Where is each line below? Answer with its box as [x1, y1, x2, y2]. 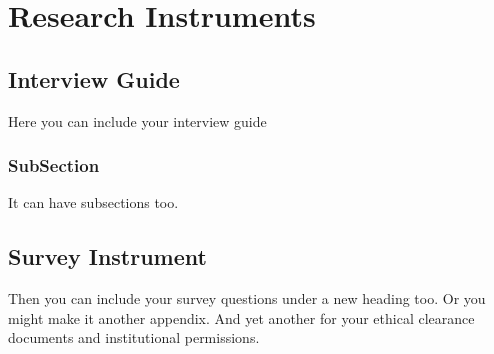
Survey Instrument [8, 241, 207, 272]
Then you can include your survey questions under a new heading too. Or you [8, 288, 486, 309]
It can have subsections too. [8, 192, 179, 213]
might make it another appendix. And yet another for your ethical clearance [8, 307, 475, 328]
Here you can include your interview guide [8, 110, 267, 131]
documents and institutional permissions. [8, 327, 260, 348]
